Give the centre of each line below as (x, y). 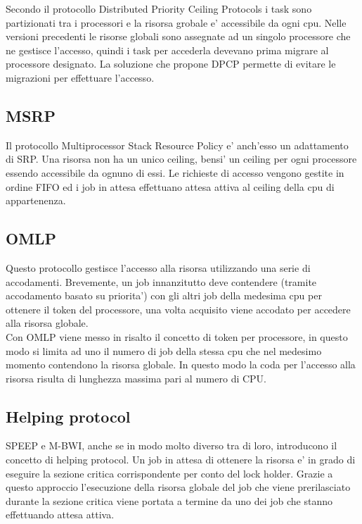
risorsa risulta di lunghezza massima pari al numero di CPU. (136, 378)
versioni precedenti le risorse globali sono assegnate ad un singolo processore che (178, 36)
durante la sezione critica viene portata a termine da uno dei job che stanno (169, 500)
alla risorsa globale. (47, 323)
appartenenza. (36, 200)
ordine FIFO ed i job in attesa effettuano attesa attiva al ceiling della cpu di (170, 186)
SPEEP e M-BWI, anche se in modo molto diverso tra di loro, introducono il (172, 445)
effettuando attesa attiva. (60, 514)
